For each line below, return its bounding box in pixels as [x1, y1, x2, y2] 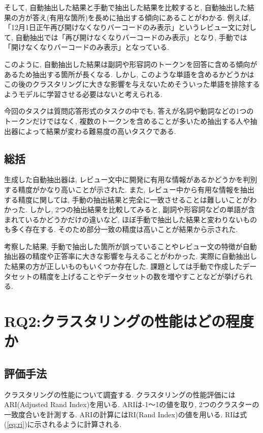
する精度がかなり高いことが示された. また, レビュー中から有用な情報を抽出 [4, 184, 255, 194]
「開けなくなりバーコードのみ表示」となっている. [4, 42, 169, 52]
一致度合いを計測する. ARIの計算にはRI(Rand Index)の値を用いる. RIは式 [4, 409, 247, 419]
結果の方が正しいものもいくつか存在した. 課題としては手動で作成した [11, 261, 243, 272]
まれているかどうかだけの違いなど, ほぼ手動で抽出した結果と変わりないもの [4, 214, 257, 224]
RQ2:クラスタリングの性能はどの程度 [4, 311, 254, 331]
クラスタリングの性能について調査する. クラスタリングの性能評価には [4, 389, 236, 399]
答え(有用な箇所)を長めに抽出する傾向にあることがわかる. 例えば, [32, 12, 251, 22]
